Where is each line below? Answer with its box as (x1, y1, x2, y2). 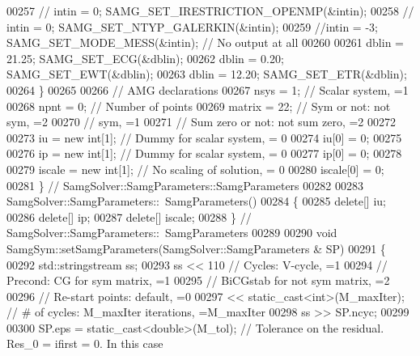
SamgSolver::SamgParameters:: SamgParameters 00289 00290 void (6, 224, 337, 241)
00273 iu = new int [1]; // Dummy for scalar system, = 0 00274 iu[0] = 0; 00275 (6, 129, 402, 146)
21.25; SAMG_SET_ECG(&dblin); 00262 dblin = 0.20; (6, 49, 284, 66)
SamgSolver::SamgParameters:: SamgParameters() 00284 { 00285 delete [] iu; (6, 193, 386, 210)
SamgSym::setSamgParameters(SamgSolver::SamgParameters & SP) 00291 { (6, 239, 386, 256)
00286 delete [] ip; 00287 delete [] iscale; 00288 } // (6, 208, 252, 225)
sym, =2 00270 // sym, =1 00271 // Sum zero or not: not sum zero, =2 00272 (6, 113, 396, 130)
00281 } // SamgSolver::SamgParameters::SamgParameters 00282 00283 (6, 176, 363, 193)
